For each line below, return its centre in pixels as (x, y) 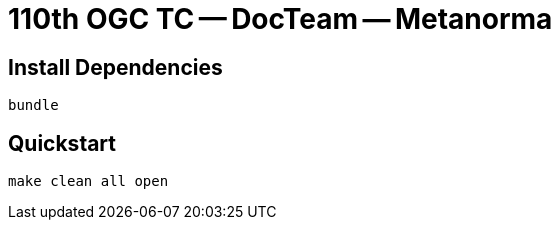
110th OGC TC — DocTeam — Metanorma (280, 19)
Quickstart (62, 143)
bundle (33, 105)
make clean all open (88, 181)
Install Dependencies (115, 67)
